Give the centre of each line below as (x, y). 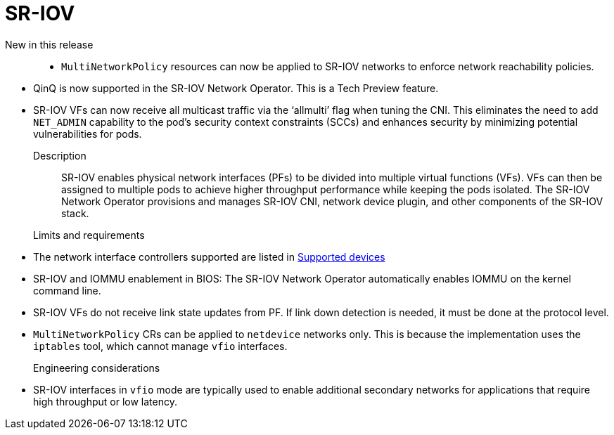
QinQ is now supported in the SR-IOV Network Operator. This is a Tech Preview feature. (236, 88)
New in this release (49, 44)
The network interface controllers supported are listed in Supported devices (209, 257)
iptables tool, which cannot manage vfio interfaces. (160, 346)
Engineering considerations (97, 368)
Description (60, 155)
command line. (67, 290)
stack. (75, 213)
